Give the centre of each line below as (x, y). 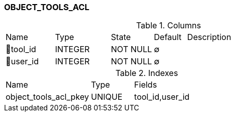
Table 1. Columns (169, 26)
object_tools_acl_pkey (47, 97)
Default (168, 37)
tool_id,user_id (162, 97)
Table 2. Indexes (147, 73)
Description (209, 37)
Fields (146, 85)
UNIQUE (107, 97)
